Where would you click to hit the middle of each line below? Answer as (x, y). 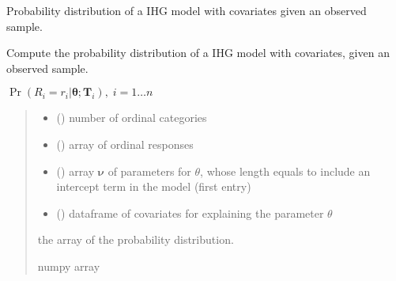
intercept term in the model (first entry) (154, 186)
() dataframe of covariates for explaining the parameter (190, 213)
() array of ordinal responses (125, 144)
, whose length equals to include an (285, 171)
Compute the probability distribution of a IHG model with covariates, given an (198, 53)
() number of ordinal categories (132, 118)
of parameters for (149, 171)
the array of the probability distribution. (136, 239)
